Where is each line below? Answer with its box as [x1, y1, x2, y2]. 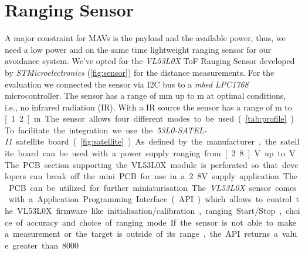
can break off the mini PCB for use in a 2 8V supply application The [30, 170, 297, 182]
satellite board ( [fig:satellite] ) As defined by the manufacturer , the [16, 135, 277, 147]
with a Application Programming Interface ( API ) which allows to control [8, 193, 292, 205]
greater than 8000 [12, 239, 79, 251]
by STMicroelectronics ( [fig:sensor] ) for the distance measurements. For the [5, 66, 274, 78]
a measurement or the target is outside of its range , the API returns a [5, 227, 278, 240]
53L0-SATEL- [157, 123, 207, 136]
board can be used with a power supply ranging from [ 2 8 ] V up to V [18, 147, 296, 159]
